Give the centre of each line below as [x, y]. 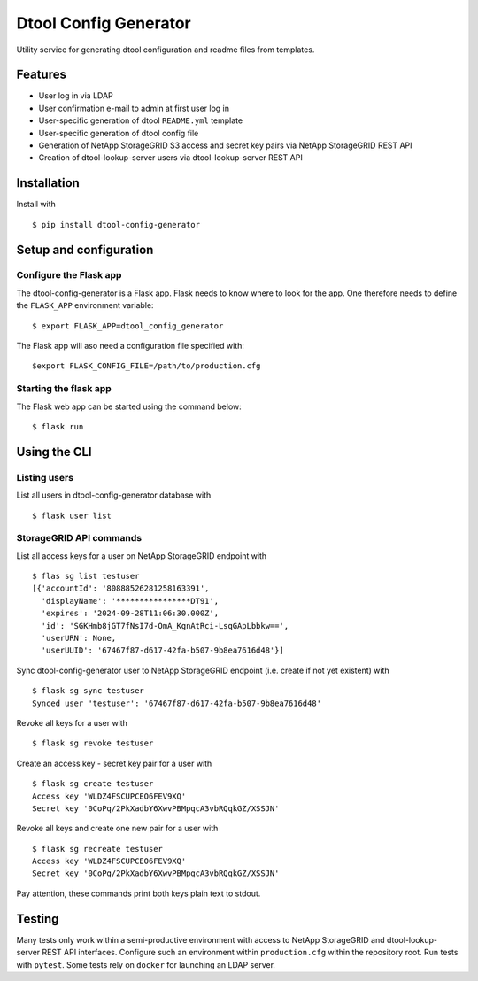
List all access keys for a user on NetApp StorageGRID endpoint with [142, 556]
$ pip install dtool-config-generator [116, 224]
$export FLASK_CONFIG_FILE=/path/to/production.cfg [146, 366]
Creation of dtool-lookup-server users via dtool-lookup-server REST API [170, 158]
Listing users [45, 477]
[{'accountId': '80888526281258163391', [121, 588]
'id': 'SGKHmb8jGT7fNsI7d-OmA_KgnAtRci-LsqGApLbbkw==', [165, 626]
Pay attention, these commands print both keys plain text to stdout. [139, 893]
